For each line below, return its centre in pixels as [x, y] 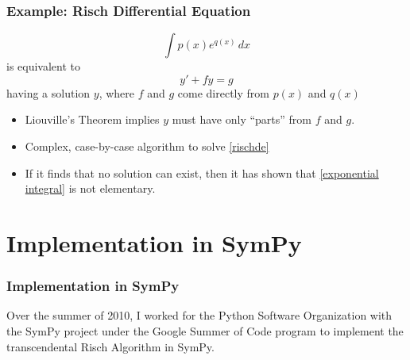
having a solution [48, 92]
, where [117, 92]
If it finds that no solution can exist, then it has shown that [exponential [202, 172]
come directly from [223, 92]
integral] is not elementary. [90, 188]
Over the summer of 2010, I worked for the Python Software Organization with [199, 315]
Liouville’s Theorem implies [92, 119]
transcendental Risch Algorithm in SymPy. [110, 346]
